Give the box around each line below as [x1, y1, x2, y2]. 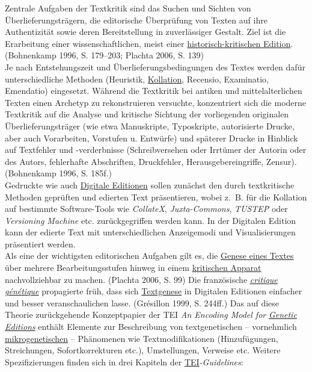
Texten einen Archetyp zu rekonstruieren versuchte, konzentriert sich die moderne [5, 96, 307, 108]
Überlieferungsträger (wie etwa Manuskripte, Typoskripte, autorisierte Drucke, [5, 119, 295, 132]
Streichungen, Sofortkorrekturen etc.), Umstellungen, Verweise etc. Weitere [5, 344, 281, 356]
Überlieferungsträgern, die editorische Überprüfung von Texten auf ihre [5, 13, 268, 26]
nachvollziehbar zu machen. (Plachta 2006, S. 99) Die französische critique [5, 273, 278, 285]
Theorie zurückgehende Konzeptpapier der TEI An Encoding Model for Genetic [5, 308, 297, 321]
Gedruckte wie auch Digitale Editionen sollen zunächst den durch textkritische [5, 178, 295, 191]
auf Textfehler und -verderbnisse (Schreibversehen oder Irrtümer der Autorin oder [5, 143, 307, 156]
